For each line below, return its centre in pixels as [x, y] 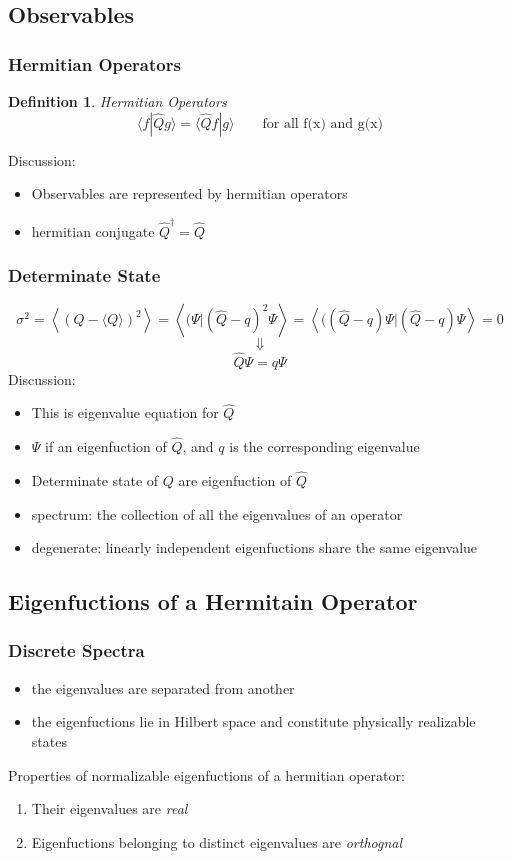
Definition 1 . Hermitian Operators [117, 101]
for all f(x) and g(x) [323, 123]
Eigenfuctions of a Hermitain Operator [213, 601]
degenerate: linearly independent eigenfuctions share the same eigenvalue [254, 547]
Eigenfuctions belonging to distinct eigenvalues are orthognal [217, 841]
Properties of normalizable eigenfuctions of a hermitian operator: [206, 774]
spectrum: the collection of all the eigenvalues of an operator [217, 513]
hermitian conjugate [93, 230]
